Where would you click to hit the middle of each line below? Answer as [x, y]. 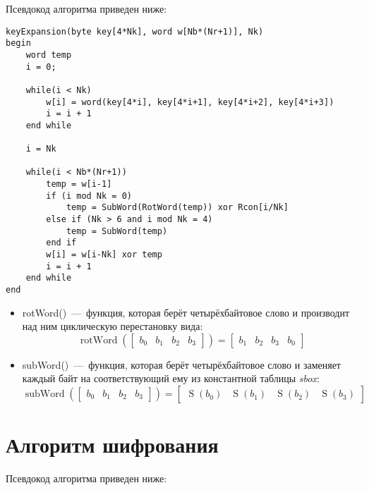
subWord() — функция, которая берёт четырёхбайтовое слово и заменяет [181, 364]
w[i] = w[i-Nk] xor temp [104, 255]
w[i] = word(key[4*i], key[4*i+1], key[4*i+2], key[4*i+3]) [190, 102]
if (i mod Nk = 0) [89, 196]
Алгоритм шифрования [112, 445]
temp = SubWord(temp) [117, 231]
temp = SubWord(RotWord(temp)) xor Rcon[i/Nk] [177, 208]
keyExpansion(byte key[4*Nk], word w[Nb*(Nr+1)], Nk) [135, 31]
